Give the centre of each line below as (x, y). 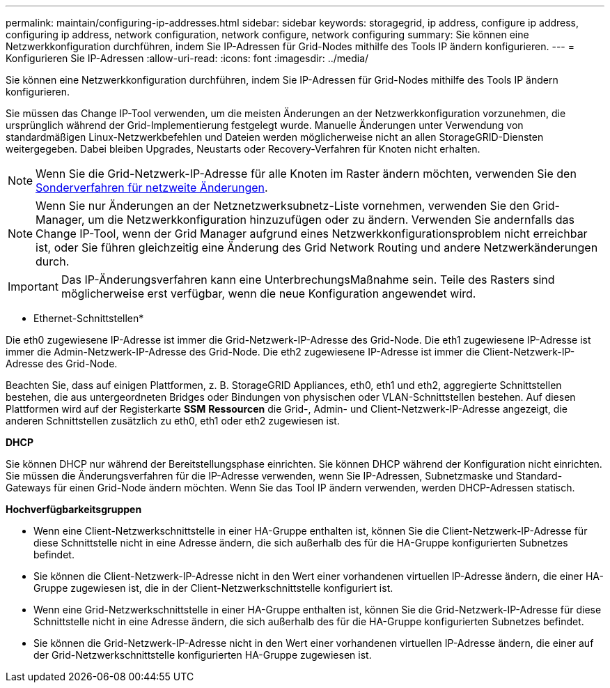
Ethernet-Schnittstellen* (89, 318)
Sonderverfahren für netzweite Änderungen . (152, 188)
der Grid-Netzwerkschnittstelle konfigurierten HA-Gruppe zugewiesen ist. (203, 655)
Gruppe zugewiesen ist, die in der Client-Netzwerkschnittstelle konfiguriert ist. (213, 588)
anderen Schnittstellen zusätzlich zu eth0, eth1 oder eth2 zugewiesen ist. (173, 421)
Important (33, 286)
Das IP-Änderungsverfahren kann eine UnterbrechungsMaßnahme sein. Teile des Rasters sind (308, 280)
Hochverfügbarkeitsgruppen (74, 509)
